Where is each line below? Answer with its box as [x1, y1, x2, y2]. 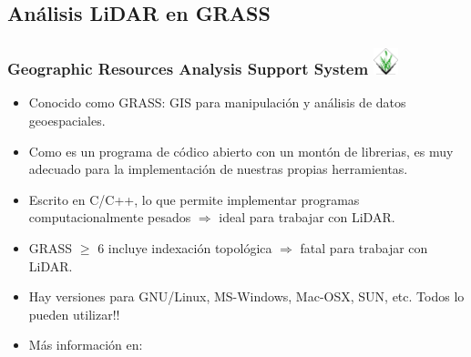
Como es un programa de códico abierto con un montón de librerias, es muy [28, 141, 454, 160]
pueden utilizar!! [28, 304, 120, 323]
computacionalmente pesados [28, 208, 191, 227]
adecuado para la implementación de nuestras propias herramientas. [28, 159, 408, 178]
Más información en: [28, 335, 143, 354]
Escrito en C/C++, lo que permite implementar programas [28, 189, 360, 209]
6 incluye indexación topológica [97, 238, 272, 257]
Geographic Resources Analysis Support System [7, 57, 369, 80]
